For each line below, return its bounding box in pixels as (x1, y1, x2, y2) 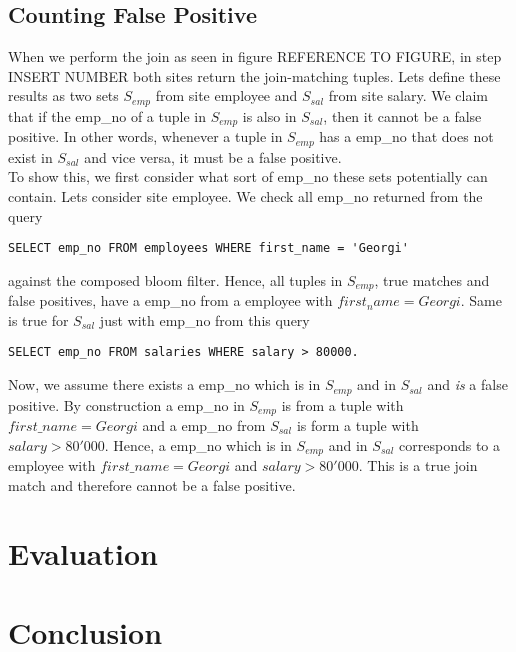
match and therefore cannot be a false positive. (8, 474, 296, 495)
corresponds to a (399, 434, 501, 455)
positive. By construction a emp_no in (8, 394, 245, 415)
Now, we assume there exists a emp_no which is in (8, 374, 321, 395)
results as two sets (8, 85, 119, 106)
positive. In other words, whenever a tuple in (8, 126, 283, 147)
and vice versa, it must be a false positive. (84, 146, 342, 167)
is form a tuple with (296, 414, 419, 435)
